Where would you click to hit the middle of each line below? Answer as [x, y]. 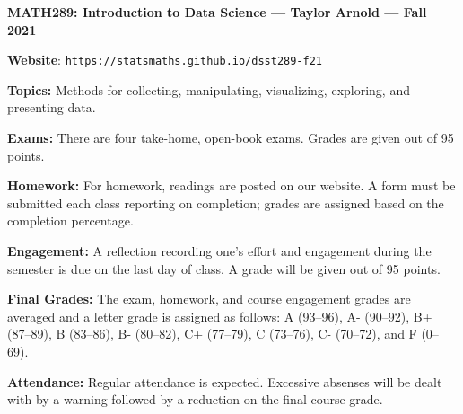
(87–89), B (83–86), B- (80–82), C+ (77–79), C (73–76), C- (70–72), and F [212, 334]
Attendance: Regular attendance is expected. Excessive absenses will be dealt [225, 381]
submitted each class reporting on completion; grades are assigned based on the [226, 203]
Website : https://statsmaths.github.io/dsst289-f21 [165, 60]
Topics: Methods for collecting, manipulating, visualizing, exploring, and [209, 89]
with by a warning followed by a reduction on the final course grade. [195, 399]
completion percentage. [70, 220]
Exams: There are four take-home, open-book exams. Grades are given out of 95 [231, 138]
